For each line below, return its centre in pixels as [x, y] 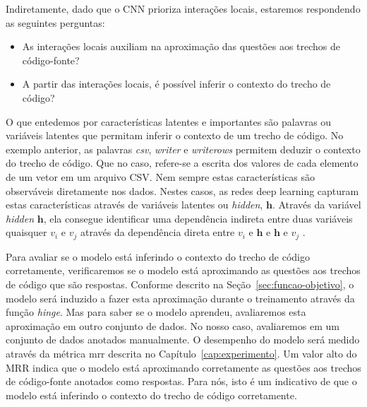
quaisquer [26, 232]
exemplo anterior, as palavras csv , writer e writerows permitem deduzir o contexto [183, 149]
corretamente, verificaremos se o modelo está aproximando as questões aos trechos [183, 270]
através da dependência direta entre [157, 232]
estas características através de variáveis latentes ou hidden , [134, 205]
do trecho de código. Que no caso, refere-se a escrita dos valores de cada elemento [182, 163]
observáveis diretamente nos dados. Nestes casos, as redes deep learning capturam [182, 190]
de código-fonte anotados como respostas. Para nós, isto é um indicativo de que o [181, 381]
